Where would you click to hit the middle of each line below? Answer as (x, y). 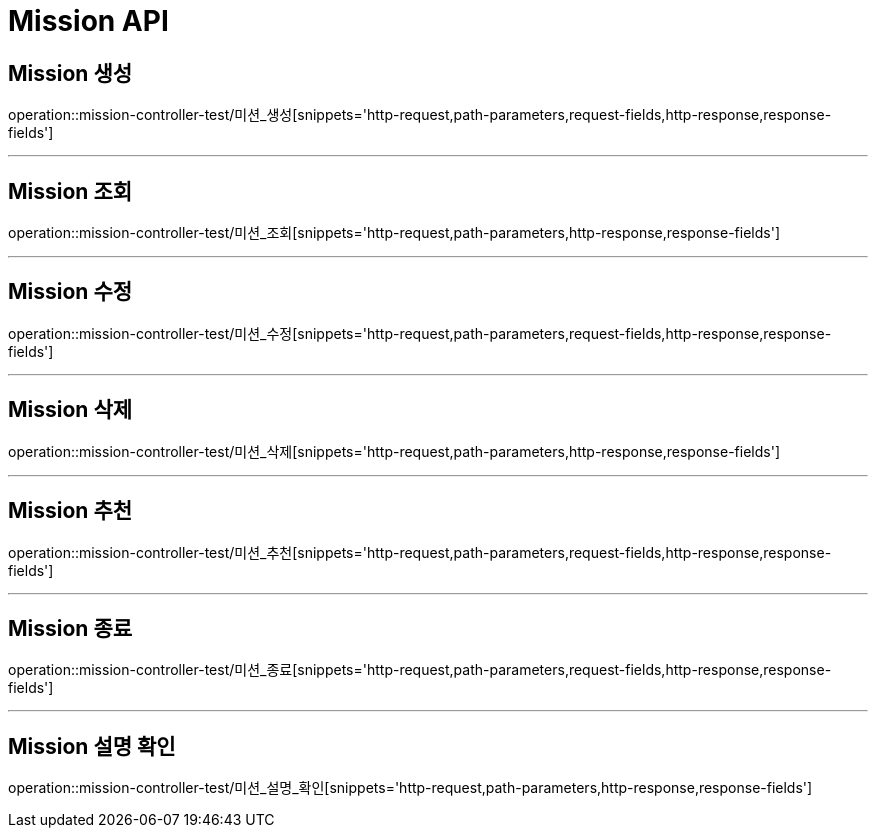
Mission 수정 (70, 292)
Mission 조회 (70, 191)
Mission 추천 (70, 511)
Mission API (88, 21)
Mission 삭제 (70, 410)
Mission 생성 (70, 73)
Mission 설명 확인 (92, 746)
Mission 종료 (70, 628)
